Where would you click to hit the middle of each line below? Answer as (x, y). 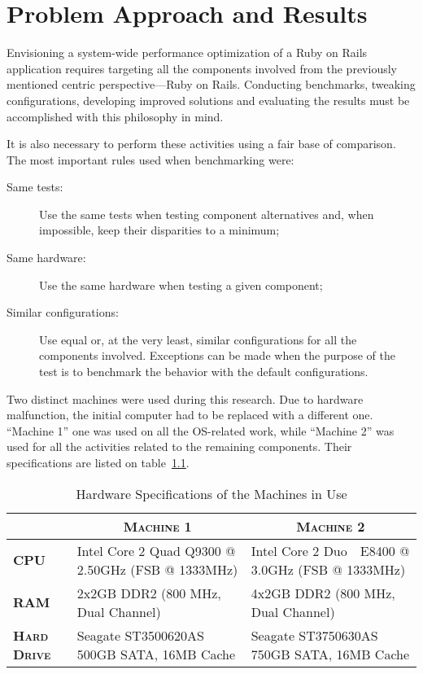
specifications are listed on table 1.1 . (98, 462)
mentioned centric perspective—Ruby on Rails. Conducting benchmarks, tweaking (211, 84)
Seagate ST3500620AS (140, 635)
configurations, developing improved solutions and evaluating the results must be (208, 100)
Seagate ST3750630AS (314, 635)
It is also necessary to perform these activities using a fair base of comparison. (201, 144)
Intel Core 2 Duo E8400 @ (330, 550)
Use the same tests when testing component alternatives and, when (207, 214)
